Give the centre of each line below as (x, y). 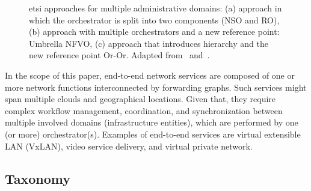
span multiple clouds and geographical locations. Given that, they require (140, 99)
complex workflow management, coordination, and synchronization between (144, 110)
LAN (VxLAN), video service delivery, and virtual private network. (129, 146)
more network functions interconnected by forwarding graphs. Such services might (156, 87)
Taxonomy (38, 178)
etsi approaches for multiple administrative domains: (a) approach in (155, 8)
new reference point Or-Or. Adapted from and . (119, 55)
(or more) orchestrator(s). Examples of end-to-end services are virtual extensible (153, 134)
